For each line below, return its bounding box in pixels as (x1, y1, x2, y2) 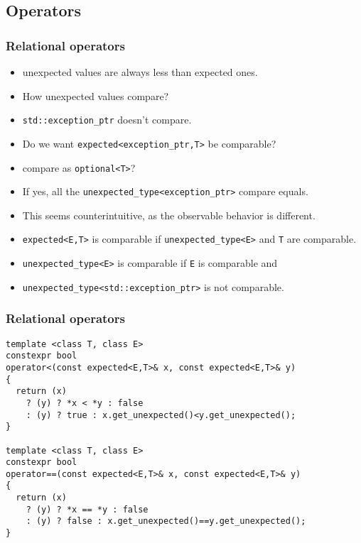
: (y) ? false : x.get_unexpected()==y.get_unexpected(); (26, 516, 306, 527)
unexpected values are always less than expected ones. (22, 65, 258, 79)
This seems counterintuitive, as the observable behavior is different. (22, 207, 316, 222)
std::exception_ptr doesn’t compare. (22, 112, 192, 127)
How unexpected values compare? (22, 88, 169, 103)
